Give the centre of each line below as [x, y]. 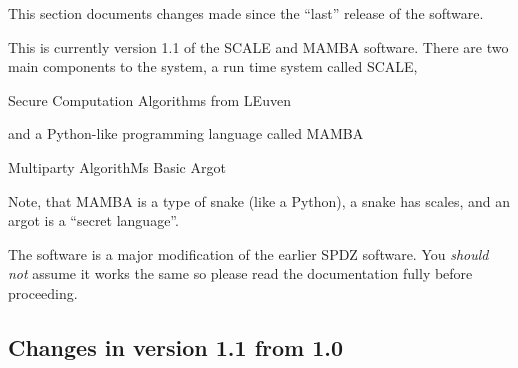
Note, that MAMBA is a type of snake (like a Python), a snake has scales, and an [259, 200]
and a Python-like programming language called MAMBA [186, 133]
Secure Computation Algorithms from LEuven [149, 99]
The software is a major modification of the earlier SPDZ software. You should [248, 253]
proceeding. [43, 292]
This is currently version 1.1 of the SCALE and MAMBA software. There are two [258, 46]
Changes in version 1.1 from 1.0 [176, 346]
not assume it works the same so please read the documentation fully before [240, 273]
